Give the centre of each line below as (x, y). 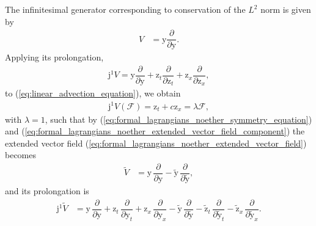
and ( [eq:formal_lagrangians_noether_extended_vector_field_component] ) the (155, 131)
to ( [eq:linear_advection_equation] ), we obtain (93, 93)
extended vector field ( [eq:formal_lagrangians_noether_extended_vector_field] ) (156, 143)
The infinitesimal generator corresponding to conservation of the (125, 9)
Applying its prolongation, (54, 57)
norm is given (286, 9)
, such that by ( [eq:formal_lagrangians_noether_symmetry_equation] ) (178, 119)
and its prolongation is (47, 191)
